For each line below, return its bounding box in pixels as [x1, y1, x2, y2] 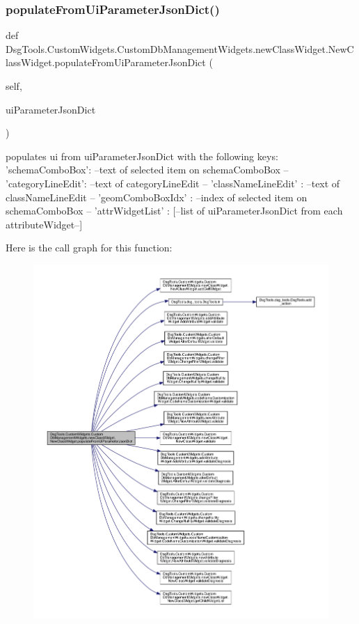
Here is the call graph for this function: [6, 240, 173, 255]
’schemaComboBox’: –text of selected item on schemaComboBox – [6, 162, 289, 177]
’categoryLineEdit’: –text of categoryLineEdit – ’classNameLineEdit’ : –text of [6, 175, 340, 190]
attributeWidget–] [6, 217, 83, 231]
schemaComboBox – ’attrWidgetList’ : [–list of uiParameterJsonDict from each [6, 203, 343, 218]
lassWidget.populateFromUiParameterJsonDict [6, 55, 206, 70]
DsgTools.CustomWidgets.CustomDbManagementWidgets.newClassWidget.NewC [6, 41, 354, 56]
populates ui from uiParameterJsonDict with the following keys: [6, 148, 278, 163]
